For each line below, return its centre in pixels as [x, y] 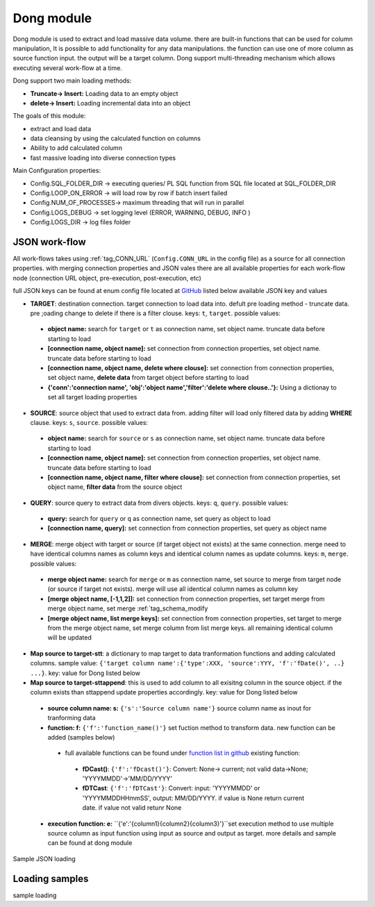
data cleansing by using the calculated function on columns [116, 138]
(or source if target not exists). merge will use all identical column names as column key [173, 589]
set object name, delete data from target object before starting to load [148, 378]
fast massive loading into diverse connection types [103, 158]
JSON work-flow [49, 242]
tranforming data [72, 718]
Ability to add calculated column [76, 148]
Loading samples [51, 879]
